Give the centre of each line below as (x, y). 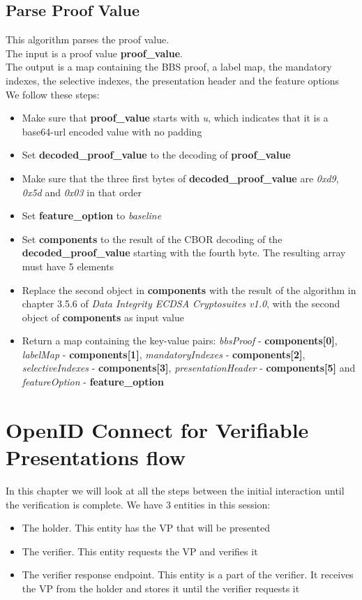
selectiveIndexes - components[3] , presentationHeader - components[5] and (189, 368)
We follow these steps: (53, 94)
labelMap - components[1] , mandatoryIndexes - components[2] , (164, 354)
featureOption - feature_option (93, 382)
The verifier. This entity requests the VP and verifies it (140, 551)
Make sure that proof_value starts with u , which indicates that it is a (175, 118)
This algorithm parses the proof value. (88, 39)
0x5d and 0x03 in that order (82, 192)
